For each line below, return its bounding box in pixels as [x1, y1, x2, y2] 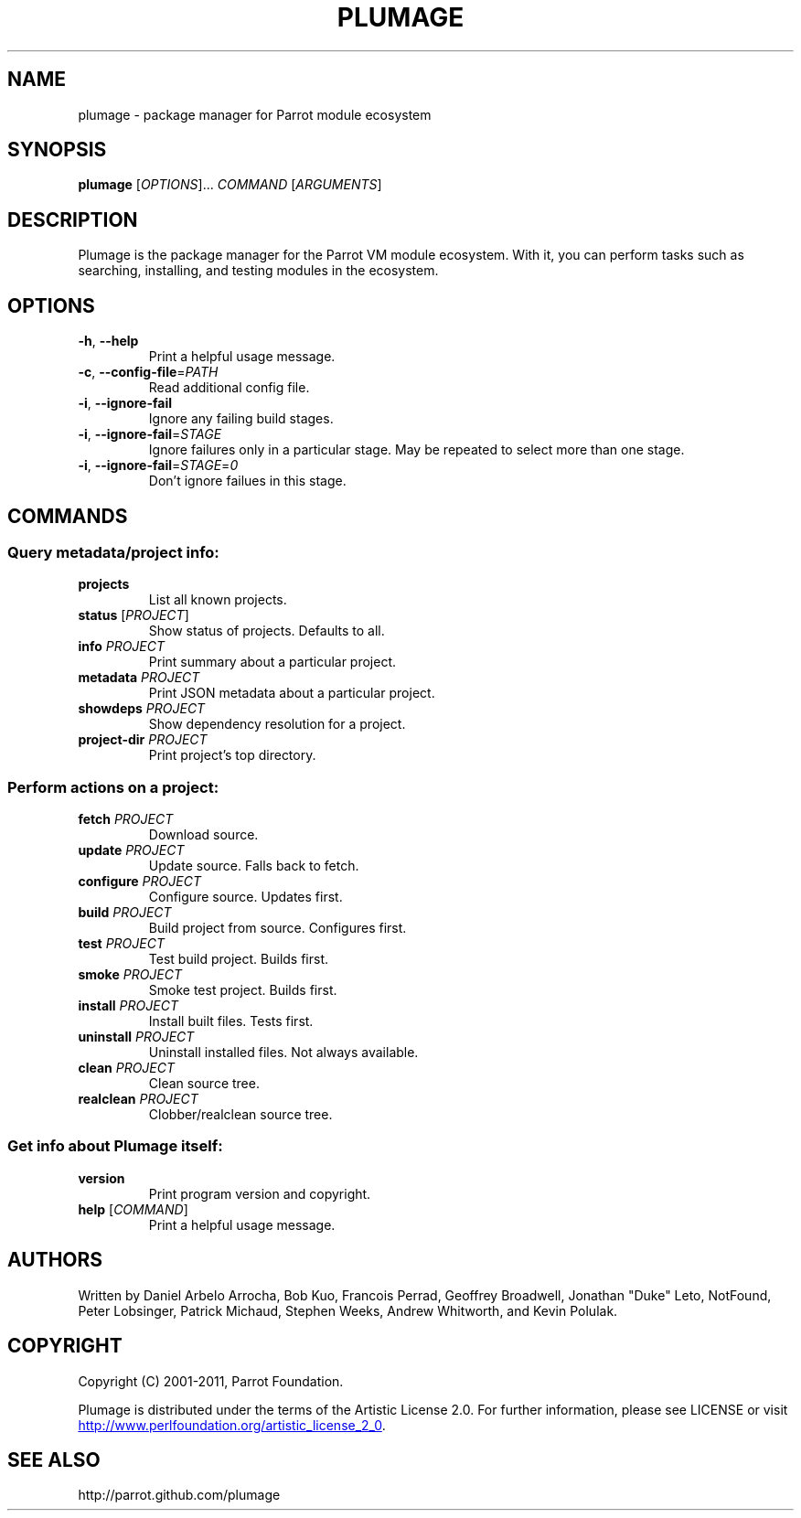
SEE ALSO [7, 1448, 101, 1471]
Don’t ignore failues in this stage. [148, 473, 347, 489]
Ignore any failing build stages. [148, 411, 334, 427]
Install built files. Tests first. [148, 1013, 314, 1030]
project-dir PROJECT [78, 732, 208, 748]
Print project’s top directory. [148, 747, 316, 764]
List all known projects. [148, 592, 287, 608]
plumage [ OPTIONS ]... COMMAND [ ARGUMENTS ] [78, 176, 382, 193]
